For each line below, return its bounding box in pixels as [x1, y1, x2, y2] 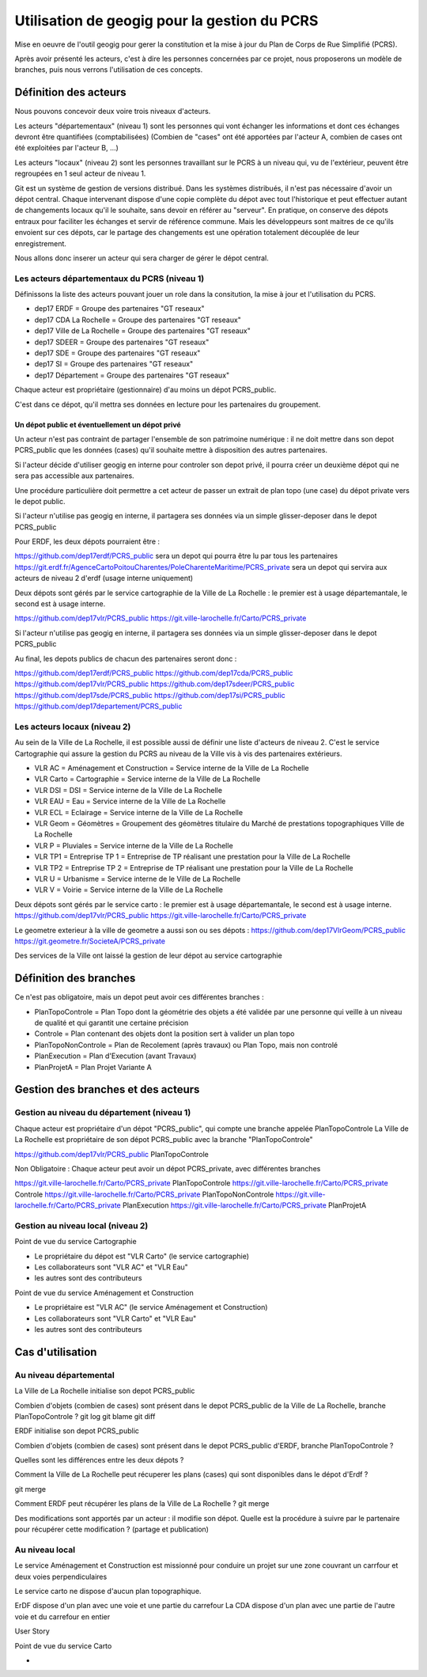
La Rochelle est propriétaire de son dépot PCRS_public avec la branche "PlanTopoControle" [14, 1135, 313, 1144]
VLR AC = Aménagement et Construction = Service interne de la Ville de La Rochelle [34, 764, 309, 773]
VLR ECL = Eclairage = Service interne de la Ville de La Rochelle [34, 807, 244, 817]
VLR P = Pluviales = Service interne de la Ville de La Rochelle [34, 840, 233, 850]
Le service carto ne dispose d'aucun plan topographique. [14, 1586, 202, 1595]
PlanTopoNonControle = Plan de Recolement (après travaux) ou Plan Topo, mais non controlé [34, 1040, 338, 1049]
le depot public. [14, 496, 66, 506]
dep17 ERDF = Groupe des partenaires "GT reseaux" [34, 304, 205, 313]
